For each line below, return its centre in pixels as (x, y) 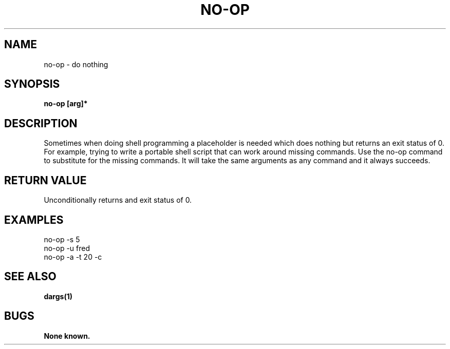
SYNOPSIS (32, 84)
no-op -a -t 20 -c (73, 257)
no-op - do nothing (76, 64)
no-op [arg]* (66, 104)
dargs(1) (58, 296)
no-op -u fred (67, 248)
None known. (67, 336)
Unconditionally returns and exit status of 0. (118, 200)
